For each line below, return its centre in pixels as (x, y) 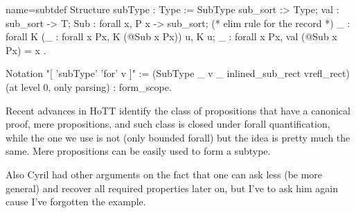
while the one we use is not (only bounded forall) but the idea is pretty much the (178, 137)
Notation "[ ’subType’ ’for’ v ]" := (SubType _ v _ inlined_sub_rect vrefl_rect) (178, 73)
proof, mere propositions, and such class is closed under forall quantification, (168, 124)
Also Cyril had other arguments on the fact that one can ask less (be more (164, 174)
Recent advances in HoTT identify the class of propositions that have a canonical (178, 110)
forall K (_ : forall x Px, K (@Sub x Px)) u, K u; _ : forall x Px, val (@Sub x (171, 36)
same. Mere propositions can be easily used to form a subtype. (138, 151)
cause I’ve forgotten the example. (76, 202)
